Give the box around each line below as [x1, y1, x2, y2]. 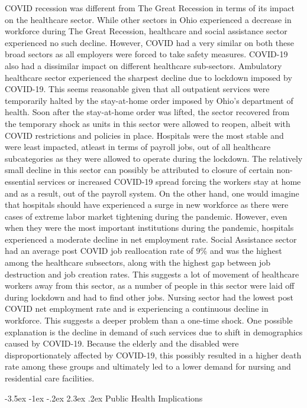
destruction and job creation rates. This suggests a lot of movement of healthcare [5, 267, 299, 280]
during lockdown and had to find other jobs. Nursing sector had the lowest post [5, 291, 293, 303]
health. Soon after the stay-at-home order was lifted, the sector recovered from [5, 106, 290, 118]
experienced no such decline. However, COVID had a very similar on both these [5, 36, 294, 48]
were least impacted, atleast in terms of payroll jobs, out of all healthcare [5, 141, 271, 153]
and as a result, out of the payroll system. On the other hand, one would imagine [5, 187, 299, 199]
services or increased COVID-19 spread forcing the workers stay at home [37, 175, 301, 187]
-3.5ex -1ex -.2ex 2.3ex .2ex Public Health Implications [5, 391, 203, 404]
